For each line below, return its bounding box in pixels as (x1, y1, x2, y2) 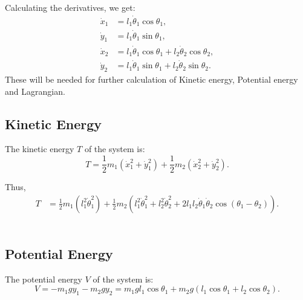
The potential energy (5, 272, 82, 285)
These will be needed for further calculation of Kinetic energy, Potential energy (5, 73, 298, 86)
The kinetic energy (5, 142, 74, 155)
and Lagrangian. (5, 85, 65, 97)
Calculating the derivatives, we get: (5, 1, 135, 13)
